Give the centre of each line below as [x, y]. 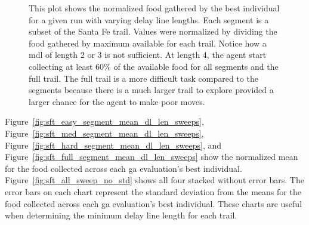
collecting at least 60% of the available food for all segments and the [154, 66]
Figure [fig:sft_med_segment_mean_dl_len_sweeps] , [104, 133]
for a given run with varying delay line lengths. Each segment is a [149, 19]
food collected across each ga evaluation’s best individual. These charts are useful [154, 203]
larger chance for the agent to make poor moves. [117, 101]
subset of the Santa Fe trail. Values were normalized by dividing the [153, 31]
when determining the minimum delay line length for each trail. [121, 215]
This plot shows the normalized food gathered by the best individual [154, 8]
